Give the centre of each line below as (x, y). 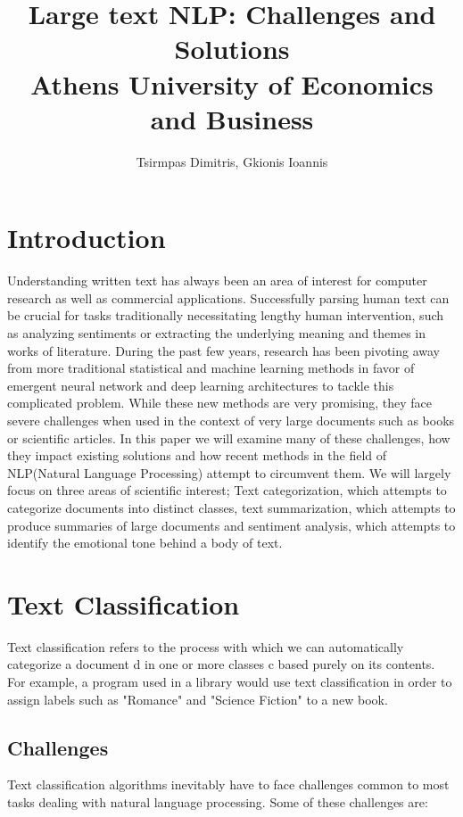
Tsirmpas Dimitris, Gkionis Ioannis (232, 161)
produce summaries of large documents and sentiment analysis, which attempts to (231, 525)
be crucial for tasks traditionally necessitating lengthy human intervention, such (226, 315)
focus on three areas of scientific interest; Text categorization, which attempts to (227, 490)
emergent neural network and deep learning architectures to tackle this (201, 385)
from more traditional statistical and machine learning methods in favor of (211, 368)
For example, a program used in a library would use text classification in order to (230, 682)
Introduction (87, 238)
